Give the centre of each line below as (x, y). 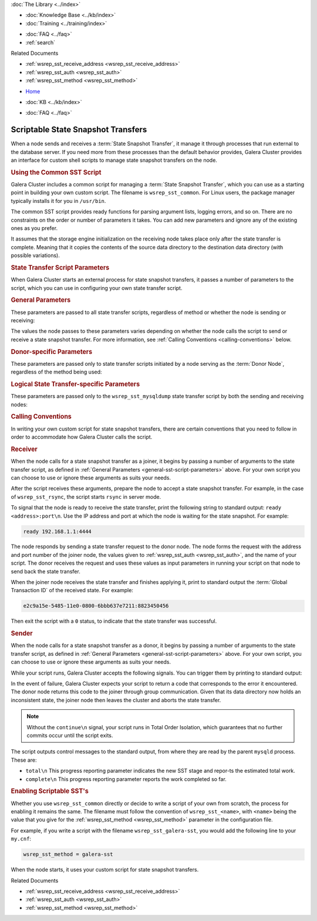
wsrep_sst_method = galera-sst (68, 855)
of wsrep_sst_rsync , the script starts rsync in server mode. (86, 496)
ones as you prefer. (34, 228)
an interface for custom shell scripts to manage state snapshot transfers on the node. (114, 160)
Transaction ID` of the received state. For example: (72, 590)
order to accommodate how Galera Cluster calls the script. (82, 437)
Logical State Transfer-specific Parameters (75, 384)
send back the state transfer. (45, 571)
